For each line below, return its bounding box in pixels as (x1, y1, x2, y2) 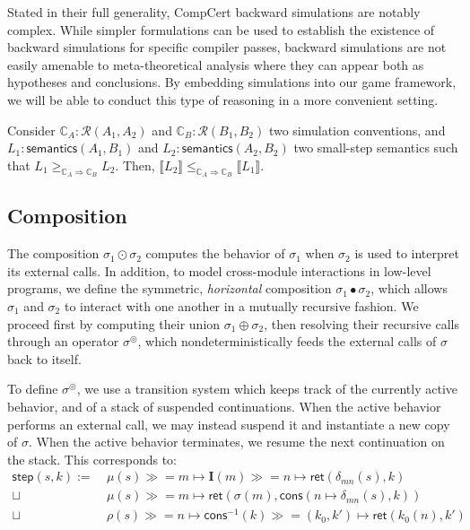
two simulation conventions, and (268, 120, 446, 139)
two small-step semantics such (293, 138, 458, 157)
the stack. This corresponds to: (7, 449, 177, 468)
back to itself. (7, 349, 82, 368)
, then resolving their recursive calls (264, 314, 460, 333)
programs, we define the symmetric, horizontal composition (7, 279, 332, 298)
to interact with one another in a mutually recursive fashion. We (64, 296, 419, 315)
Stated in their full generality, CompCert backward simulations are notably (7, 3, 421, 21)
